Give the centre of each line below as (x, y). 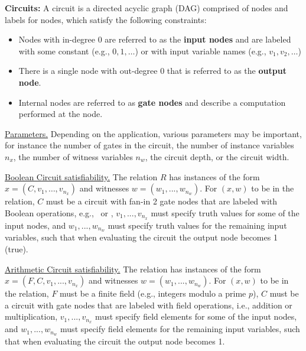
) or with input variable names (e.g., (201, 51)
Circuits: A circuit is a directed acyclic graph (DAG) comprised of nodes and (147, 8)
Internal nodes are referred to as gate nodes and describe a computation (152, 102)
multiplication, (31, 316)
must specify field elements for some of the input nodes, (196, 316)
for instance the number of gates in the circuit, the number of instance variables (149, 145)
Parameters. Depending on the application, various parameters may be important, (153, 133)
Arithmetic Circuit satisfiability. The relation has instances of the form (133, 269)
